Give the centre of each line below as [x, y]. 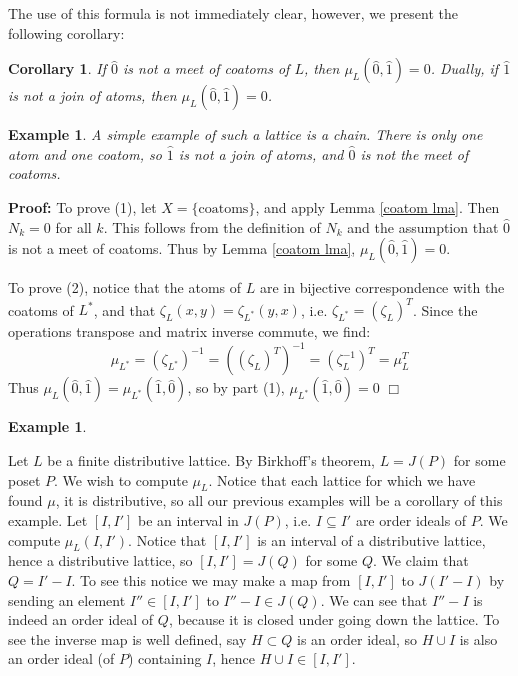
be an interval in [188, 519]
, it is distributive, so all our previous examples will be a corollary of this [279, 500]
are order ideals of [411, 519]
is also [478, 638]
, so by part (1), [236, 387]
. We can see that [374, 599]
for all [73, 226]
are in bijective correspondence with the [382, 287]
